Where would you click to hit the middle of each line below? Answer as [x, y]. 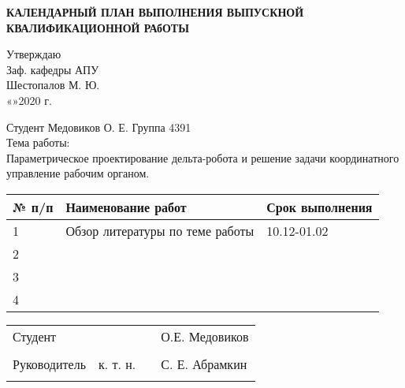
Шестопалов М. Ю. [53, 85]
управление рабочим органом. [78, 173]
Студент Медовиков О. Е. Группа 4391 [99, 127]
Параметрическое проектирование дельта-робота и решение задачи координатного [203, 157]
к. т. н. [117, 364]
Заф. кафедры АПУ [53, 69]
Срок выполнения [320, 207]
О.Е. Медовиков [205, 336]
